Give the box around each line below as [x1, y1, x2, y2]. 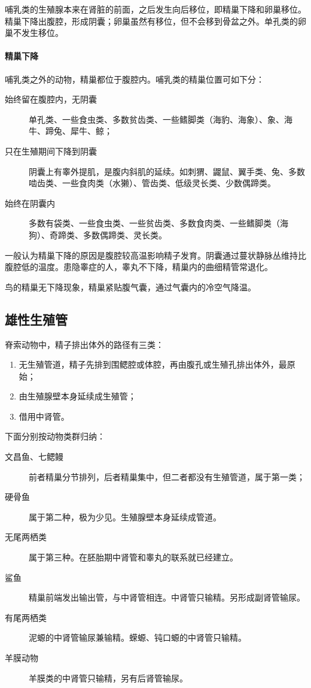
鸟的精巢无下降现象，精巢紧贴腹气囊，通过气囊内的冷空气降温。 [5, 280, 256, 293]
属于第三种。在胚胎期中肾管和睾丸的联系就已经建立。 [29, 551, 238, 563]
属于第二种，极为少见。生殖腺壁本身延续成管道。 [29, 510, 221, 523]
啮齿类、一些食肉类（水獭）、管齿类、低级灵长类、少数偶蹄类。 [29, 177, 276, 189]
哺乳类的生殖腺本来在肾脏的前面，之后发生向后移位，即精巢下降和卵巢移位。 [5, 3, 306, 15]
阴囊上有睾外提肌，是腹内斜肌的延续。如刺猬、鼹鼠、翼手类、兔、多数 [29, 165, 305, 177]
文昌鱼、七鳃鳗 [5, 450, 63, 463]
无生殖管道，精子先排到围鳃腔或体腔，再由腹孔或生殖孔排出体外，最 [19, 358, 287, 371]
